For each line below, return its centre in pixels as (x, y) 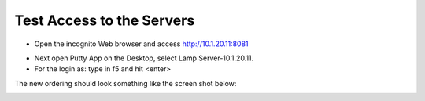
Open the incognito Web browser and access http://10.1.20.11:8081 (141, 44)
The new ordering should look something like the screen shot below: (126, 83)
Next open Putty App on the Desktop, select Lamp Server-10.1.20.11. (144, 58)
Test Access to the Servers (105, 20)
